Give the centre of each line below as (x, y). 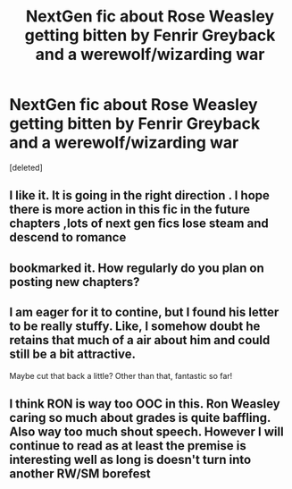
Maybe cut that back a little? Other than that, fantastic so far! (121, 375)
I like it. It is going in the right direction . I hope (140, 195)
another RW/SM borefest (80, 473)
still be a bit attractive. (73, 354)
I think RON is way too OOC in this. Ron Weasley (145, 404)
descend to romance (68, 237)
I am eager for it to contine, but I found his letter (144, 312)
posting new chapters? (75, 282)
